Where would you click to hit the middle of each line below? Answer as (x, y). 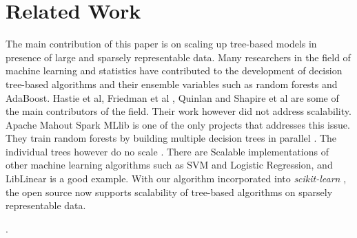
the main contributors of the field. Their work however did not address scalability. (178, 111)
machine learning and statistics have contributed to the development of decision (174, 71)
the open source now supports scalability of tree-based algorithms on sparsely (169, 192)
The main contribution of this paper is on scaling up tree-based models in (161, 44)
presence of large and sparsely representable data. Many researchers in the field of (178, 57)
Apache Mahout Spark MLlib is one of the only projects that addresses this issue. (178, 124)
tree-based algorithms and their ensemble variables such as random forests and (172, 84)
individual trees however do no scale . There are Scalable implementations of (167, 151)
